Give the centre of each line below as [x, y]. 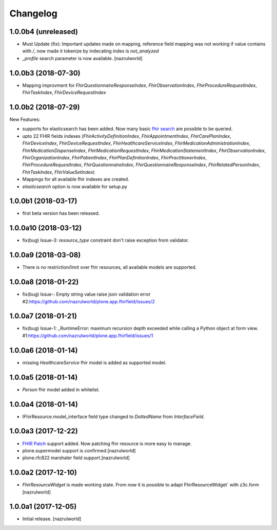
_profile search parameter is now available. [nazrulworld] [83, 58]
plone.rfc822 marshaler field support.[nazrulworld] [76, 458]
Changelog [33, 13]
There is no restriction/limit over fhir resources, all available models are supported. [110, 267]
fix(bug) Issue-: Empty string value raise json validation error [86, 294]
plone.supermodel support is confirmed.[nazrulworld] [79, 450]
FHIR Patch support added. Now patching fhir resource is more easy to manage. [107, 443]
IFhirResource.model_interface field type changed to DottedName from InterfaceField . [113, 416]
